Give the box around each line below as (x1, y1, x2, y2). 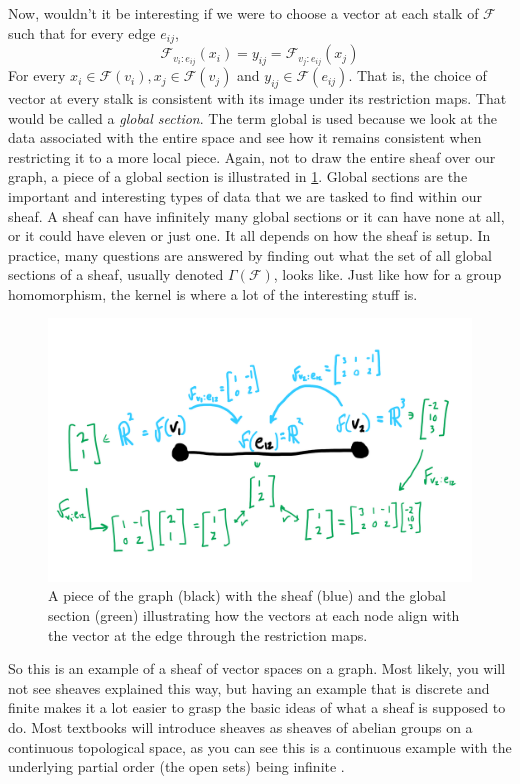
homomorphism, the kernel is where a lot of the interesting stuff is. (8, 283, 418, 304)
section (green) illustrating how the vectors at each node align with (48, 605, 460, 625)
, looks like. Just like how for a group (273, 264, 502, 285)
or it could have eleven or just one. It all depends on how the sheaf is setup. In (8, 225, 491, 246)
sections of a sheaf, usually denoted (8, 264, 224, 285)
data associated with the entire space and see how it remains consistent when (8, 127, 482, 148)
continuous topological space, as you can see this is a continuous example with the (8, 736, 512, 757)
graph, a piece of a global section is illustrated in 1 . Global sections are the (8, 166, 468, 187)
